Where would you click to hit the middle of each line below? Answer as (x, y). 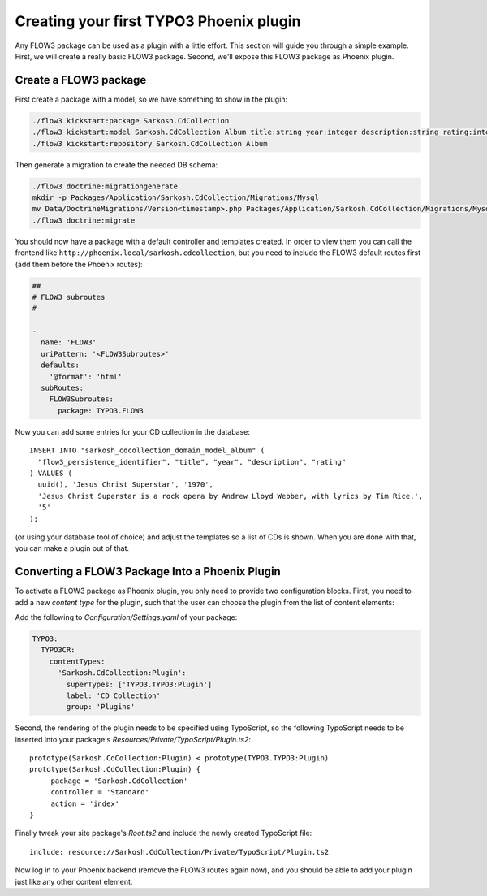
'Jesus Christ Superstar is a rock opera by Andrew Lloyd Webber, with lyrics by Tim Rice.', (231, 496)
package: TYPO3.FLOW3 (101, 411)
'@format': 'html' (86, 377)
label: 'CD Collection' (114, 695)
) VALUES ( (51, 473)
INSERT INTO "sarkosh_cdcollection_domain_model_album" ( (147, 450)
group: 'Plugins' (101, 707)
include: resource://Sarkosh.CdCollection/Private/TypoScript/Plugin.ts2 (179, 852)
